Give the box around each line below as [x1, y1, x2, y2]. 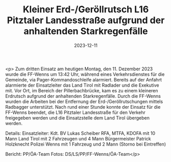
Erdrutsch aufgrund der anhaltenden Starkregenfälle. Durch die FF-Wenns [5, 93, 161, 99]
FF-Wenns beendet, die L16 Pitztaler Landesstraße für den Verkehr [5, 109, 145, 115]
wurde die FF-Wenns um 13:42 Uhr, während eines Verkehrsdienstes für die [5, 71, 165, 77]
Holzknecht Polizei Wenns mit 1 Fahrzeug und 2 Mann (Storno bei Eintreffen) [5, 141, 166, 147]
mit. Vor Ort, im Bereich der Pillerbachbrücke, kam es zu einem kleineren [5, 87, 158, 93]
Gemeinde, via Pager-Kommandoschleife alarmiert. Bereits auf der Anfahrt [5, 76, 162, 83]
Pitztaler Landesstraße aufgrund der [7, 14, 165, 26]
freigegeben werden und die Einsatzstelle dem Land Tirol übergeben [5, 114, 150, 121]
